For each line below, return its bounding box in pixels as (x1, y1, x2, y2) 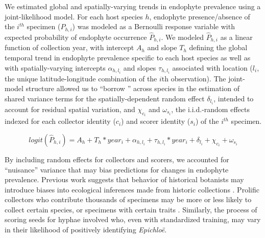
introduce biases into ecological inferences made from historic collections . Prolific (5, 184, 259, 194)
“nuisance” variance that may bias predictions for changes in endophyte (5, 164, 229, 175)
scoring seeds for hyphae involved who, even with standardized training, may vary (5, 214, 261, 225)
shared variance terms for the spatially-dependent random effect (5, 93, 205, 103)
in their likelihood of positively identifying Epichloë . (5, 224, 167, 235)
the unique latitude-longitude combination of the (5, 73, 157, 83)
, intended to (213, 93, 254, 103)
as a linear (220, 31, 253, 42)
